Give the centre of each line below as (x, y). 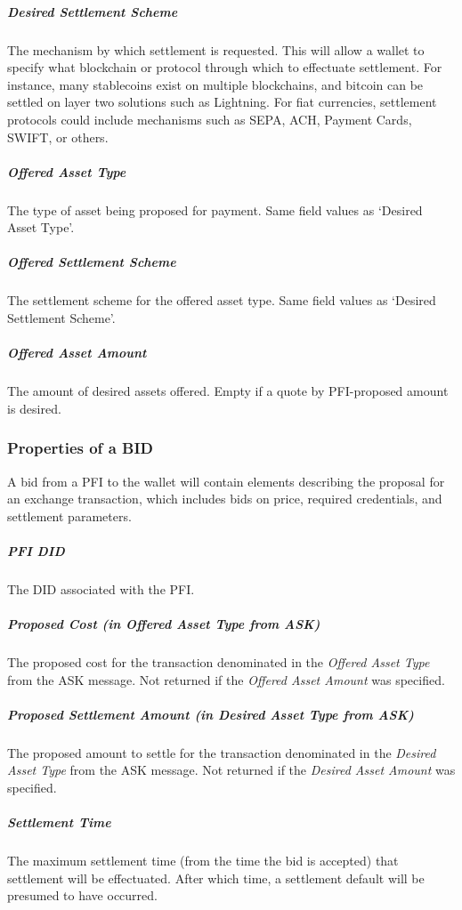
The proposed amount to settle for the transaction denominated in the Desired (222, 752)
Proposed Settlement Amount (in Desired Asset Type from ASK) (211, 714)
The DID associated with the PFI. (101, 588)
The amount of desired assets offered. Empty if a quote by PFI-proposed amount (228, 391)
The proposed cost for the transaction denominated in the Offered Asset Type (219, 662)
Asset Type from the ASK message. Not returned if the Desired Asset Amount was (231, 770)
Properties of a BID (80, 448)
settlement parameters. (69, 515)
